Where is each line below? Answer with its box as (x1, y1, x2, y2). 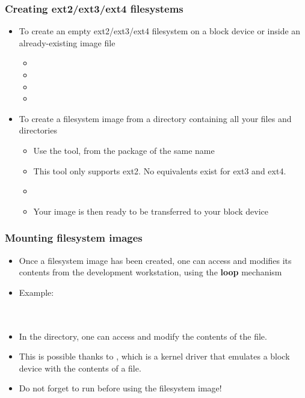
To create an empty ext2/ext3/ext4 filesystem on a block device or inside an (19, 25, 301, 37)
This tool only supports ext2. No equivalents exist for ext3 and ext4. (33, 164, 286, 177)
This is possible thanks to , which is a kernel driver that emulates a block (19, 350, 290, 363)
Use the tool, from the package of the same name (33, 144, 215, 156)
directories (19, 124, 57, 136)
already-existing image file (19, 36, 116, 49)
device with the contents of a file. (19, 361, 141, 374)
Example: (19, 286, 54, 298)
